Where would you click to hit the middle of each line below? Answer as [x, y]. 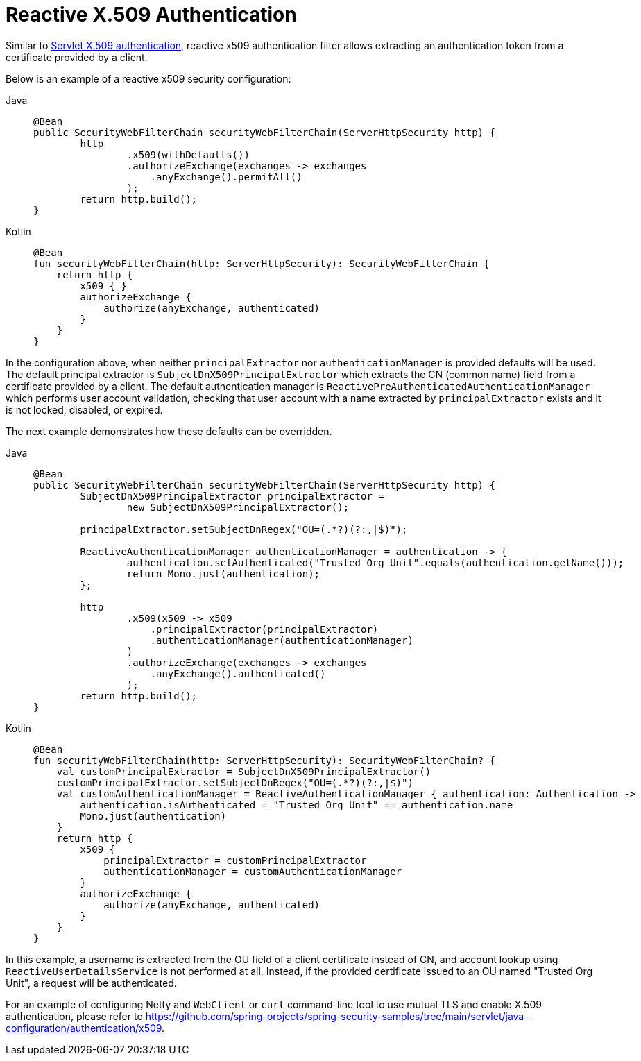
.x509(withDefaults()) [188, 154]
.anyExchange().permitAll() [226, 177]
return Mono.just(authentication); [223, 574]
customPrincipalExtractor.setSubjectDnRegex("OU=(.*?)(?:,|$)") [235, 782]
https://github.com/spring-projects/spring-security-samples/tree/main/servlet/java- [337, 1016]
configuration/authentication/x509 [84, 1028]
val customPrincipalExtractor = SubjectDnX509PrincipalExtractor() [244, 771]
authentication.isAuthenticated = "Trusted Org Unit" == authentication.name [297, 805]
